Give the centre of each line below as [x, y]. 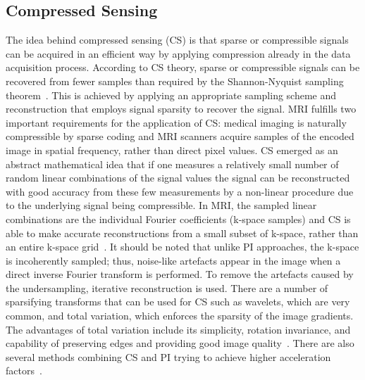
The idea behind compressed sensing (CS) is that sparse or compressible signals [177, 40]
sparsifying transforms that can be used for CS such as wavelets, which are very [178, 302]
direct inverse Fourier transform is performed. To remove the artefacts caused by [180, 274]
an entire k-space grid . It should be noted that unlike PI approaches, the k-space [182, 247]
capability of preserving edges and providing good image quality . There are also [180, 343]
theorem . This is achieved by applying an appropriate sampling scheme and [171, 95]
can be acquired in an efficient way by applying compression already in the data [178, 53]
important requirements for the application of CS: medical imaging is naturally [176, 122]
